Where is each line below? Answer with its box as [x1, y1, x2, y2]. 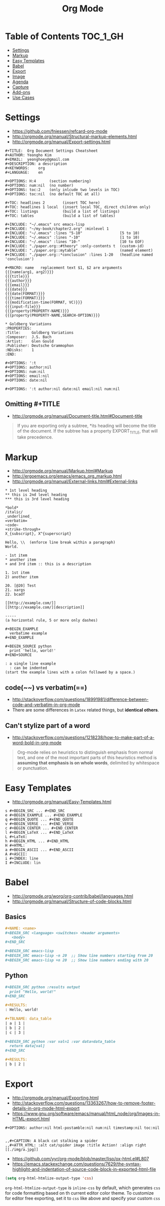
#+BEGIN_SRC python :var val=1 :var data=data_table [5, 1039, 116, 1044]
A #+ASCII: [5, 852, 28, 857]
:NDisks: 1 [5, 347, 34, 352]
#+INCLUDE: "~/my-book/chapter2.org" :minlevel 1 [5, 226, 109, 231]
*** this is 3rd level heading [5, 497, 69, 502]
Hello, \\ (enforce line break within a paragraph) [5, 540, 116, 545]
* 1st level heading [5, 488, 48, 493]
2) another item [5, 575, 38, 579]
